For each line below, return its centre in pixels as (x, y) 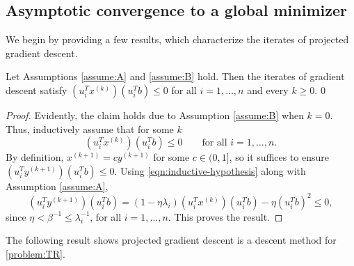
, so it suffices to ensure (279, 157)
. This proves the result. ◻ (225, 216)
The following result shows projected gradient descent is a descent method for (171, 240)
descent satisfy (37, 89)
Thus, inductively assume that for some (90, 128)
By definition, (35, 157)
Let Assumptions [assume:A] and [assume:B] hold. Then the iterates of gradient (175, 76)
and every (268, 89)
